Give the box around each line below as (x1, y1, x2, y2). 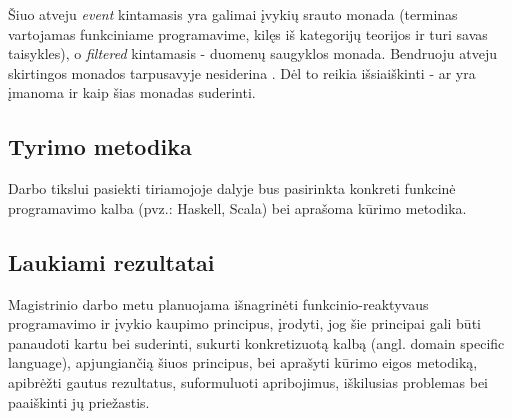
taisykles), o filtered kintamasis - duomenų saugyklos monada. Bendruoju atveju (8, 43, 497, 64)
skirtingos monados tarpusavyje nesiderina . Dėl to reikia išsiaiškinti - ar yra (8, 62, 476, 83)
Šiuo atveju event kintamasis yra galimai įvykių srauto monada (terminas (8, 4, 458, 24)
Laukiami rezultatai (8, 246, 215, 277)
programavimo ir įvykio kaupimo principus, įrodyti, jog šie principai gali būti (8, 313, 481, 334)
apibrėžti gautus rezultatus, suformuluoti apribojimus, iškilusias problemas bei (8, 371, 488, 392)
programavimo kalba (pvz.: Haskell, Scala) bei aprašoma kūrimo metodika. (8, 197, 467, 218)
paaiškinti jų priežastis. (8, 391, 150, 412)
